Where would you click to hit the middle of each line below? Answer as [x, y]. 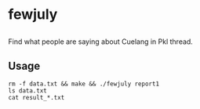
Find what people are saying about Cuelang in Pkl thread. [101, 42]
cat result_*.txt [36, 98]
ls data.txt [27, 91]
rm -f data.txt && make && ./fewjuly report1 [84, 84]
